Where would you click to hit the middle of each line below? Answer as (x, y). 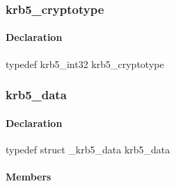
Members (29, 177)
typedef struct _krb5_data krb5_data (88, 149)
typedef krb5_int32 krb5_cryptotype (85, 64)
